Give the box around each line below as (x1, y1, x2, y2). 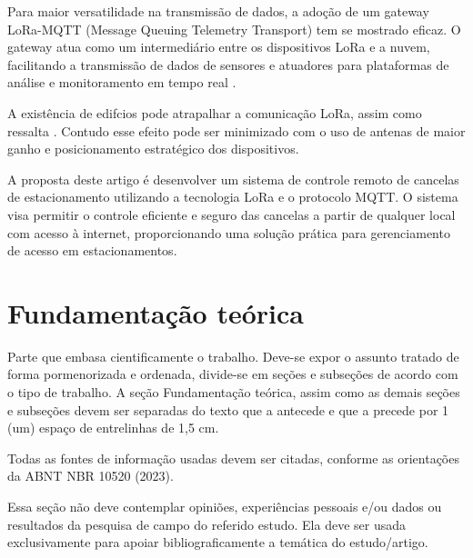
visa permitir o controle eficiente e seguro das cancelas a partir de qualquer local (7, 204, 456, 224)
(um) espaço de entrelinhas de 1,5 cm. (7, 418, 219, 437)
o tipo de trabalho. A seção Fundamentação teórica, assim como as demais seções (7, 383, 460, 402)
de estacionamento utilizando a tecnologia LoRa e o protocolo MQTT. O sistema (7, 187, 458, 206)
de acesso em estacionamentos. (7, 241, 177, 260)
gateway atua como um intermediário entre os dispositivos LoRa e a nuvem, (7, 37, 430, 56)
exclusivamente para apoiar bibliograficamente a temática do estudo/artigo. (7, 533, 428, 552)
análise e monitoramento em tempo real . (7, 73, 236, 92)
